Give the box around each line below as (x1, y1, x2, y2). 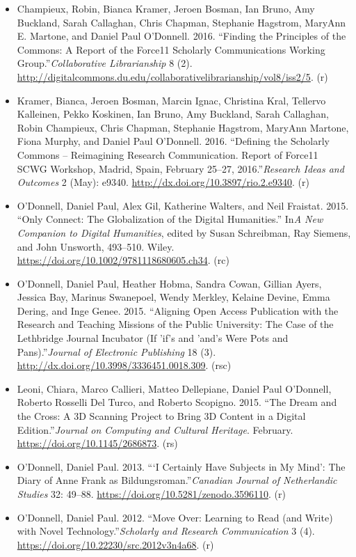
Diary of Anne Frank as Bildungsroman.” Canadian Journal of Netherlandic (17, 473, 337, 487)
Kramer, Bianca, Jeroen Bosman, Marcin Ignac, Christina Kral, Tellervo (17, 93, 326, 107)
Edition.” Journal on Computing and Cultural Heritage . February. (17, 422, 293, 437)
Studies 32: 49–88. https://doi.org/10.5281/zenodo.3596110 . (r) (17, 487, 286, 501)
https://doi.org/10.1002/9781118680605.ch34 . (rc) (17, 253, 229, 267)
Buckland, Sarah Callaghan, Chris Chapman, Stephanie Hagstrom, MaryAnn (17, 15, 346, 29)
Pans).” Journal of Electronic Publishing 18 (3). (17, 344, 216, 359)
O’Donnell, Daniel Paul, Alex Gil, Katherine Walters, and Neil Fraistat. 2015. (17, 198, 349, 212)
